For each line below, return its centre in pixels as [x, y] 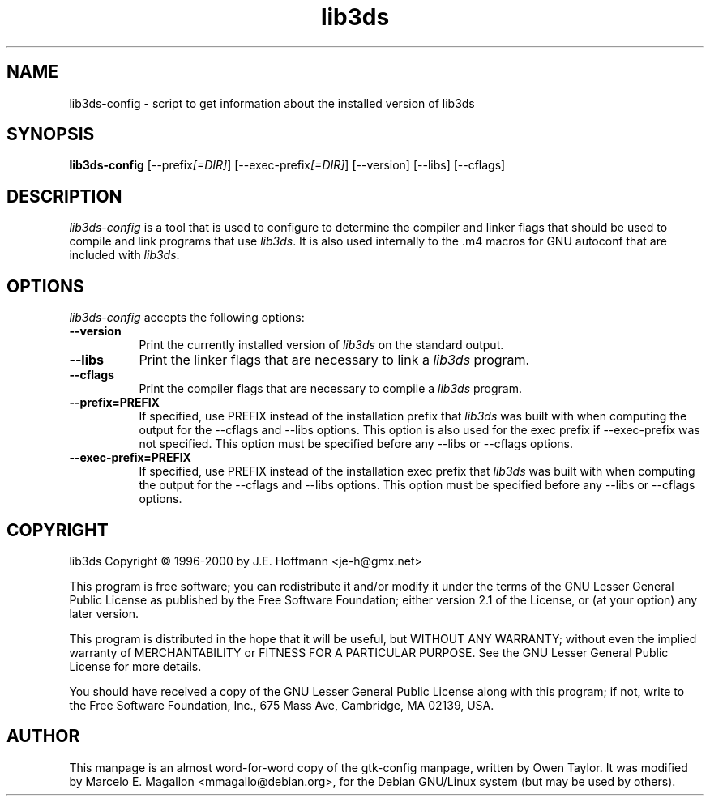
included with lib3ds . [124, 255]
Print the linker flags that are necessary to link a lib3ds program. [334, 360]
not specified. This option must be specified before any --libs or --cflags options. [356, 444]
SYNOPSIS [51, 134]
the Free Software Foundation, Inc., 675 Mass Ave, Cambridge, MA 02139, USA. [282, 705]
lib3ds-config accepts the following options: [187, 318]
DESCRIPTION [64, 196]
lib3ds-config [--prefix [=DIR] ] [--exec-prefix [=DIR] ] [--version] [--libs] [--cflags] [287, 165]
